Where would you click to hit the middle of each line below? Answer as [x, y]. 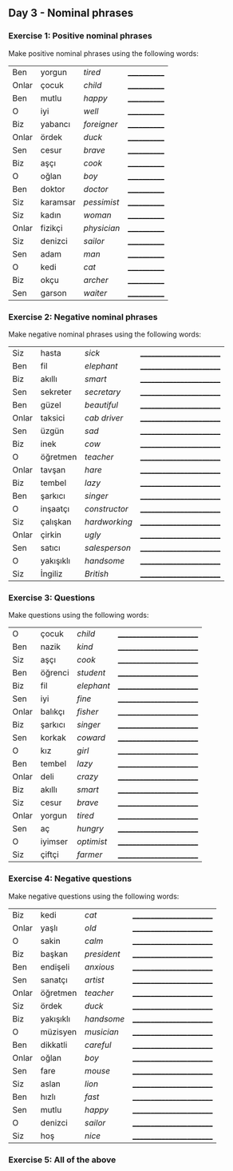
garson [53, 293]
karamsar [58, 201]
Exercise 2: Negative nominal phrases [83, 317]
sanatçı [54, 980]
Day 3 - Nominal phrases [71, 13]
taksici [53, 417]
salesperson [108, 548]
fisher [88, 712]
